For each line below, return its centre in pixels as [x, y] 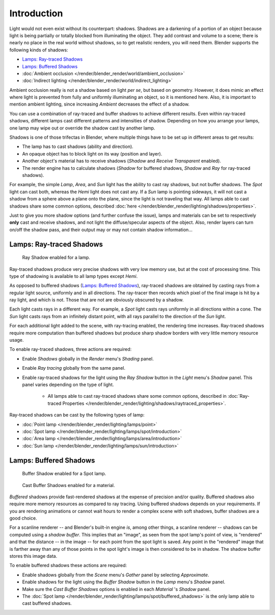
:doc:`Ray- [238, 396]
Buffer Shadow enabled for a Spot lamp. [64, 474]
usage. [17, 340]
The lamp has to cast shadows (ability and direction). [78, 147]
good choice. [23, 518]
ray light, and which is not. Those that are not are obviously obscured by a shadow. [97, 300]
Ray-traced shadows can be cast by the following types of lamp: [77, 415]
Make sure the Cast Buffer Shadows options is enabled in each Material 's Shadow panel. [116, 589]
